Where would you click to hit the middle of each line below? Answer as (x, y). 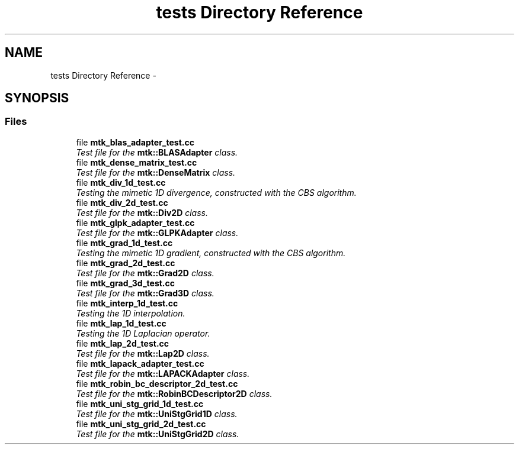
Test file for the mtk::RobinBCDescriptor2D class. (174, 393)
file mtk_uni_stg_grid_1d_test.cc (140, 403)
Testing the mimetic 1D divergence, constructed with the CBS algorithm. (216, 192)
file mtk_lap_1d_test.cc (121, 323)
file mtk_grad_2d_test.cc (126, 263)
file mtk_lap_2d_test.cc (123, 343)
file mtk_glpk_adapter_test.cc (135, 222)
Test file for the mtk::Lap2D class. (143, 353)
